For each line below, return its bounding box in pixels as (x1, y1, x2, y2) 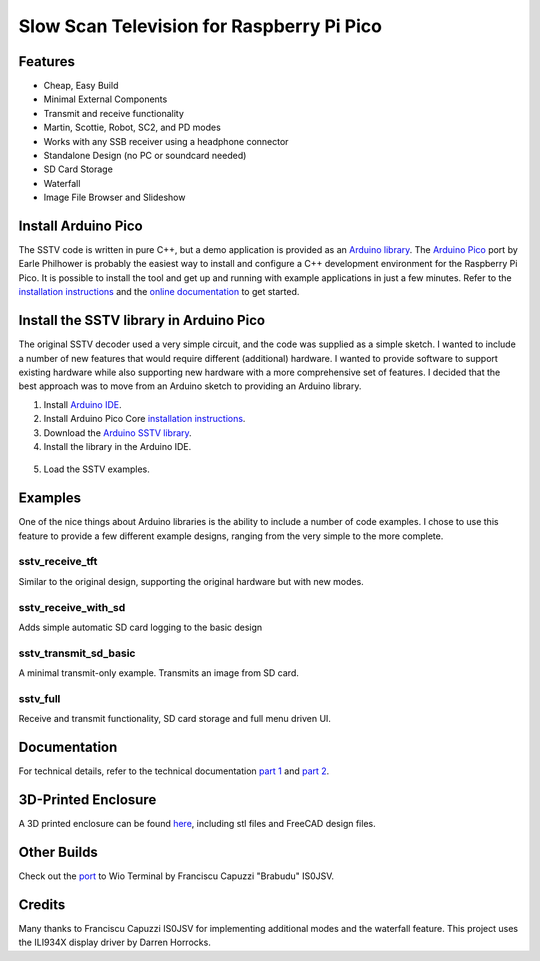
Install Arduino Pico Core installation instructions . (43, 413, 246, 425)
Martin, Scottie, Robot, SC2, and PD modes (43, 121, 222, 134)
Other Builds (18, 843, 99, 860)
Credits (18, 896, 66, 913)
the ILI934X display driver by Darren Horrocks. (18, 936, 212, 949)
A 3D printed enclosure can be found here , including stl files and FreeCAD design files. (18, 817, 376, 829)
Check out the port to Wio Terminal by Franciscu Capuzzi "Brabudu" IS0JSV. (18, 870, 335, 882)
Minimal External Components (43, 93, 168, 105)
